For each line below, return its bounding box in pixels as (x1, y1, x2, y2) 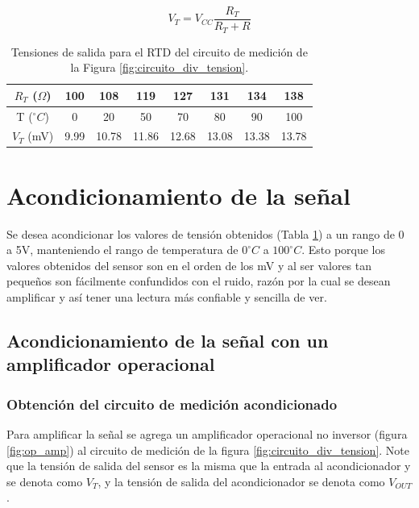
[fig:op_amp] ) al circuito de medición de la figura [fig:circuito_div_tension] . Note (6, 441, 409, 458)
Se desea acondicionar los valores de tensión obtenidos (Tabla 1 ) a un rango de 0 (6, 225, 404, 242)
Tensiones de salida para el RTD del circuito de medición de (10, 43, 308, 60)
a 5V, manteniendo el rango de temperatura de (6, 241, 239, 258)
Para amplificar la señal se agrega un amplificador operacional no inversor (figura (6, 425, 408, 442)
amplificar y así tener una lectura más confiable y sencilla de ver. (6, 288, 327, 305)
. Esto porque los (301, 241, 386, 258)
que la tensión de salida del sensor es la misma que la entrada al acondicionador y (6, 457, 411, 474)
